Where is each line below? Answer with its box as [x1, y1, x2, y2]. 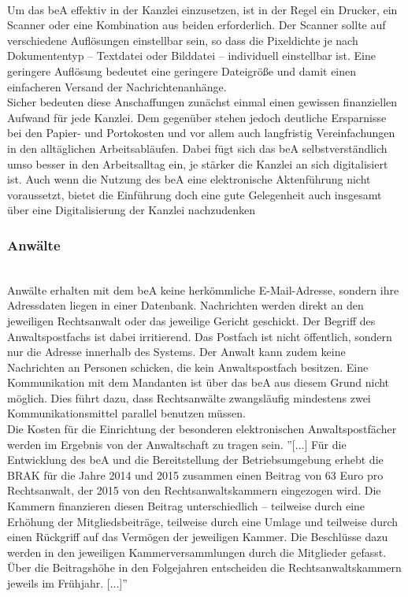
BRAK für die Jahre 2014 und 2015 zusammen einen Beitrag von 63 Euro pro [7, 466, 384, 483]
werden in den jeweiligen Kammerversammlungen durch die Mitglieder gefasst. [7, 543, 387, 560]
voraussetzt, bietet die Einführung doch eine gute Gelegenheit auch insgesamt [7, 186, 382, 202]
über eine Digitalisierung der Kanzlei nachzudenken [7, 202, 256, 218]
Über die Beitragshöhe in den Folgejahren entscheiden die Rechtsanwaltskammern [7, 559, 402, 576]
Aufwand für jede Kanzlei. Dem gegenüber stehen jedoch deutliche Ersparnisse [7, 109, 387, 125]
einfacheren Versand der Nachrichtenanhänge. [7, 78, 227, 95]
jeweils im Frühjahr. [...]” [7, 575, 128, 591]
